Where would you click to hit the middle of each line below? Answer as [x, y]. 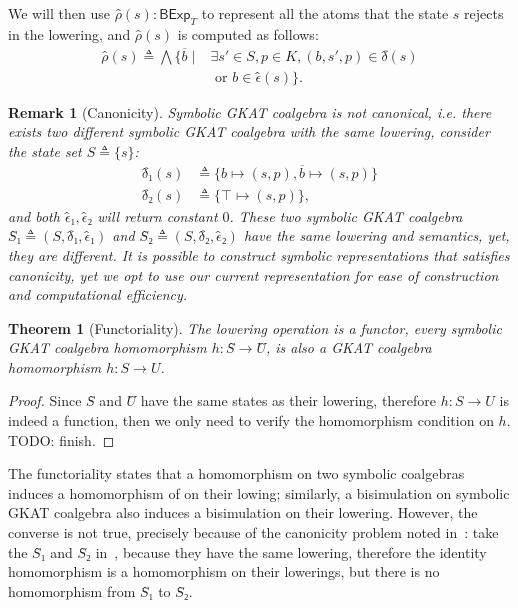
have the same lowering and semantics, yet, [376, 235]
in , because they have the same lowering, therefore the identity [291, 551]
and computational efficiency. [98, 294]
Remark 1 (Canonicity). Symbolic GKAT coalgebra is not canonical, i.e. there [250, 111]
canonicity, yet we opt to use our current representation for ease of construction [253, 274]
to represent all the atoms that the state [325, 13]
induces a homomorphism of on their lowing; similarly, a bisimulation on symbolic [259, 492]
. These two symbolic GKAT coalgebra [346, 215]
